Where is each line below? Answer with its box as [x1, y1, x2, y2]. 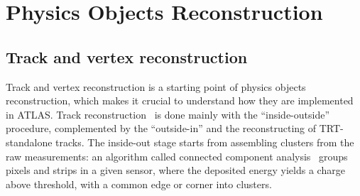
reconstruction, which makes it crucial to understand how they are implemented [6, 93, 354, 108]
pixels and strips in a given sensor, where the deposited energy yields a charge [6, 163, 345, 178]
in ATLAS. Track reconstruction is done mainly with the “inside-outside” [6, 107, 330, 121]
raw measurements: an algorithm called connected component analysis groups [6, 148, 348, 163]
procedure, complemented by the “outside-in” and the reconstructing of [6, 121, 317, 136]
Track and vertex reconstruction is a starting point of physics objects [6, 79, 306, 94]
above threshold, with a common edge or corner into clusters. [6, 176, 272, 191]
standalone [6, 134, 53, 149]
